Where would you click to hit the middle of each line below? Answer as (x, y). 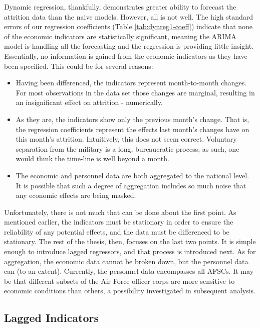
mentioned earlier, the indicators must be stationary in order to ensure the (119, 222)
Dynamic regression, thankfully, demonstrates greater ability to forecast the (120, 7)
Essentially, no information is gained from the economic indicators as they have (126, 56)
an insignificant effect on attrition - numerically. (89, 102)
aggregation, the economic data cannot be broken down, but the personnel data (126, 261)
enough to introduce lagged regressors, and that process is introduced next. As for (130, 251)
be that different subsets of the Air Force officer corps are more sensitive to (119, 281)
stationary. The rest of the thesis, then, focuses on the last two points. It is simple (130, 241)
